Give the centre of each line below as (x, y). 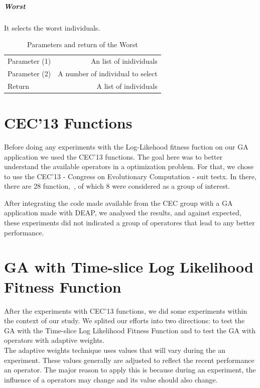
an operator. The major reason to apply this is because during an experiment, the (130, 370)
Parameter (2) (29, 73)
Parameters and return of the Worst (83, 44)
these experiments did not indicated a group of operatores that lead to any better (129, 223)
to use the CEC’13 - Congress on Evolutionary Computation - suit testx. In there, (130, 176)
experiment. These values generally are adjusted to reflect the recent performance (129, 360)
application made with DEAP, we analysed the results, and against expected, (123, 213)
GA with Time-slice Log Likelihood (129, 267)
